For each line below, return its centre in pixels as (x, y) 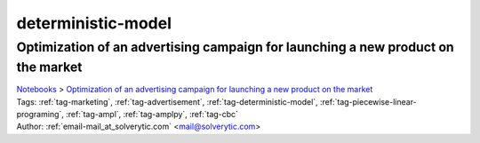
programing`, (40, 115)
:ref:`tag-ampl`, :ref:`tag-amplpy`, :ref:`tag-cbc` (152, 115)
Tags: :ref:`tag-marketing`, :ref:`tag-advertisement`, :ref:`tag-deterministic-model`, (168, 101)
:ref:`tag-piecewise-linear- (368, 101)
